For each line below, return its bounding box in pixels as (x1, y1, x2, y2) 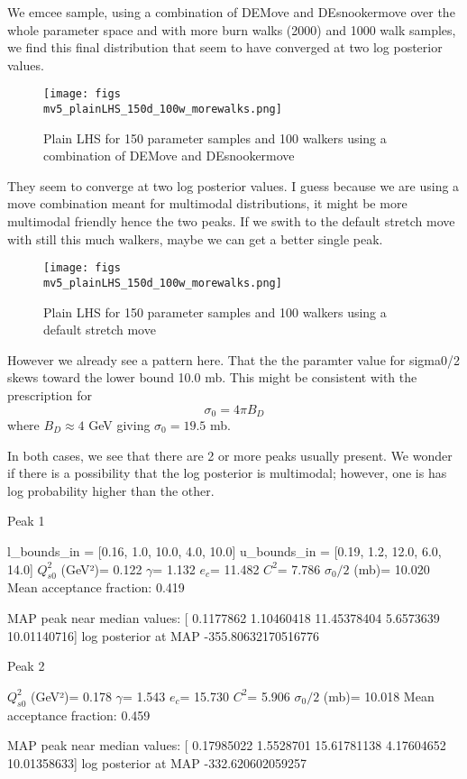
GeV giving (88, 415, 151, 434)
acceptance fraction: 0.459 (7, 705, 151, 724)
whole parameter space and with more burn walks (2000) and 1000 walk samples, (7, 20, 456, 39)
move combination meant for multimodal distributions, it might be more (7, 194, 407, 213)
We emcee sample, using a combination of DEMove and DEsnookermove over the (7, 3, 455, 21)
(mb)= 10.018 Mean (323, 686, 435, 705)
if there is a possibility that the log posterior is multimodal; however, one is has (7, 463, 447, 482)
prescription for (7, 385, 92, 404)
